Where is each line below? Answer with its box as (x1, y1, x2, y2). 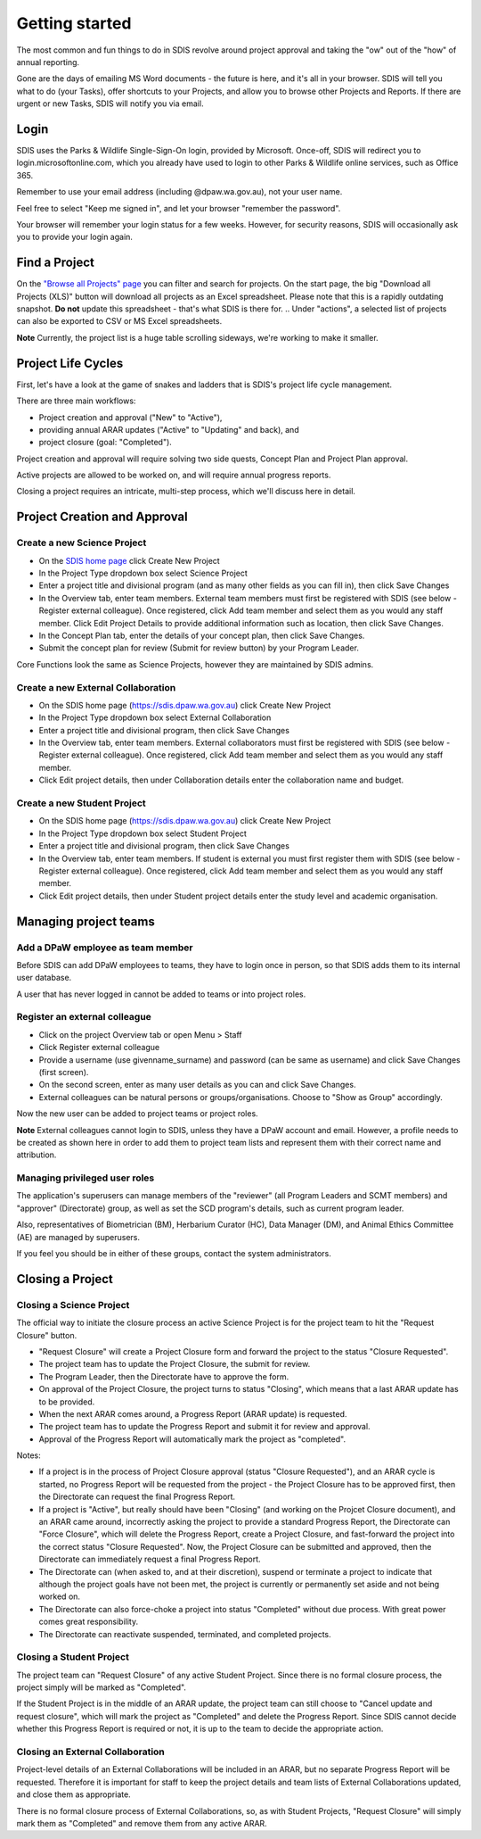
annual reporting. (16, 56, 80, 67)
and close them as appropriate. (16, 1789, 131, 1800)
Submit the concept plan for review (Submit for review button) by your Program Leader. (38, 642, 360, 653)
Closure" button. (16, 1330, 77, 1340)
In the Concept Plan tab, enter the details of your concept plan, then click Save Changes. (38, 630, 365, 641)
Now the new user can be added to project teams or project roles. (16, 1108, 258, 1119)
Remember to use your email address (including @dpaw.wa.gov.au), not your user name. (16, 186, 343, 197)
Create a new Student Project (16, 797, 146, 809)
